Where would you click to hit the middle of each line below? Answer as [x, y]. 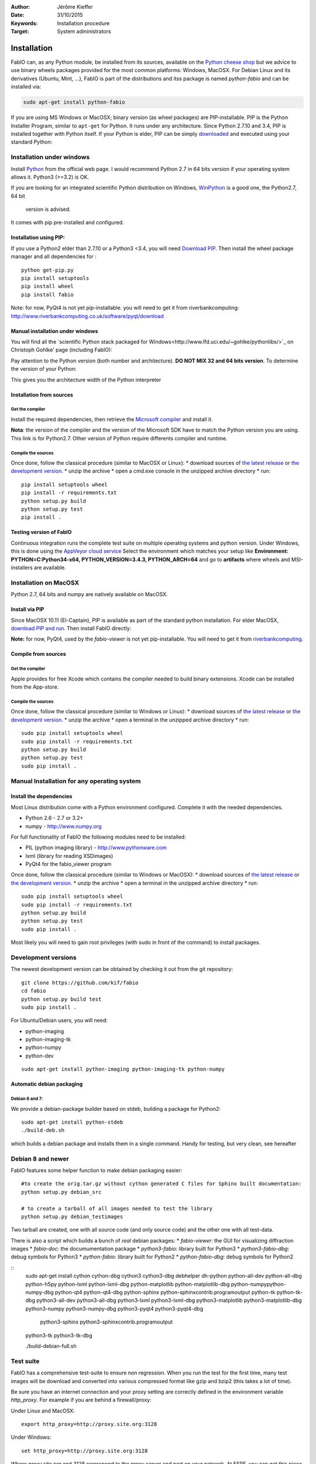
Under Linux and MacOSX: [43, 1411]
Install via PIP [28, 610]
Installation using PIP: [38, 238]
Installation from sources [42, 395]
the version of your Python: [44, 369]
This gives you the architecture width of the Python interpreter [86, 379]
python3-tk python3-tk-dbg [59, 1335]
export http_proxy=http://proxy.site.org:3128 [89, 1424]
